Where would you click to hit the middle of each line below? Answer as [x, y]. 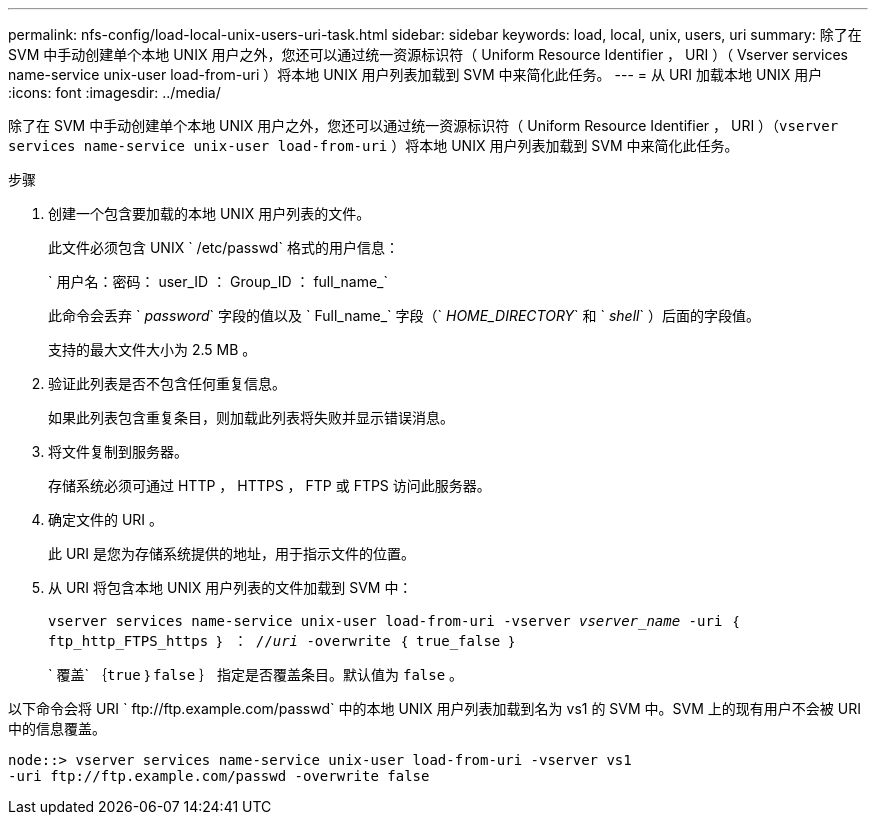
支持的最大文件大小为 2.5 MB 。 [152, 349]
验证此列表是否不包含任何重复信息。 [167, 383]
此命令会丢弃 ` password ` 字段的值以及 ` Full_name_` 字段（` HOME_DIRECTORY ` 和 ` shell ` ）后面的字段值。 [404, 315]
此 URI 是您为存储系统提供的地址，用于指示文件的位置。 [232, 553]
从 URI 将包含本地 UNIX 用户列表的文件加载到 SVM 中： [230, 587]
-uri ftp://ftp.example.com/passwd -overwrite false [219, 776]
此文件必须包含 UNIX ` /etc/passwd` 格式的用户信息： [223, 247]
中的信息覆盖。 [57, 728]
